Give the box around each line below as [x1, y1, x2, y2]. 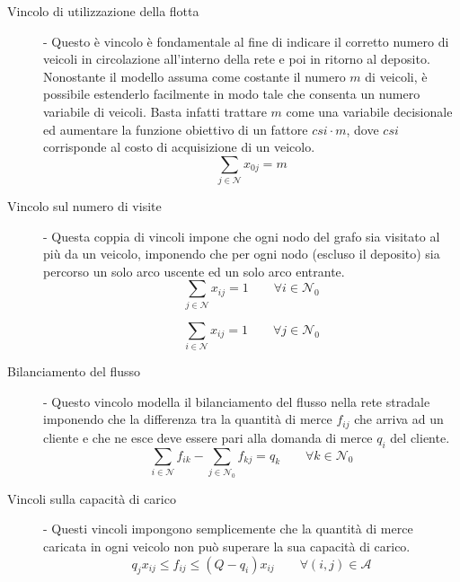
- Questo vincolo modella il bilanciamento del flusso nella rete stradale [43, 392, 430, 410]
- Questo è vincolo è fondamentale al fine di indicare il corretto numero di [43, 31, 449, 50]
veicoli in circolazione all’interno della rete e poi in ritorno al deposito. [43, 49, 430, 68]
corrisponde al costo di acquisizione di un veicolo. [43, 137, 315, 156]
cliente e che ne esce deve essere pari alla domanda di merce [43, 428, 373, 446]
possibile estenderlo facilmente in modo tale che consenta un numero [43, 84, 420, 103]
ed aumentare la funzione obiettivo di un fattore [43, 119, 308, 138]
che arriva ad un [354, 410, 444, 428]
